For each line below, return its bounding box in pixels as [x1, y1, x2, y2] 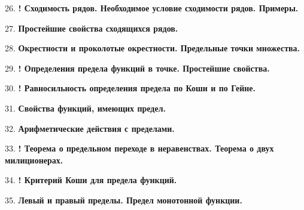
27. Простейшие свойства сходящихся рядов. [5, 21, 178, 34]
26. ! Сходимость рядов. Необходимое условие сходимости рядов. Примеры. [5, 2, 299, 14]
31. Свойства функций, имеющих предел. [5, 101, 166, 114]
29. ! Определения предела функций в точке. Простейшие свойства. [5, 61, 270, 74]
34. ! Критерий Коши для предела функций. [5, 174, 177, 186]
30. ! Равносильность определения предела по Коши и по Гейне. [5, 82, 256, 94]
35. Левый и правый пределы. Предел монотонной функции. [5, 193, 242, 206]
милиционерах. [5, 153, 63, 166]
